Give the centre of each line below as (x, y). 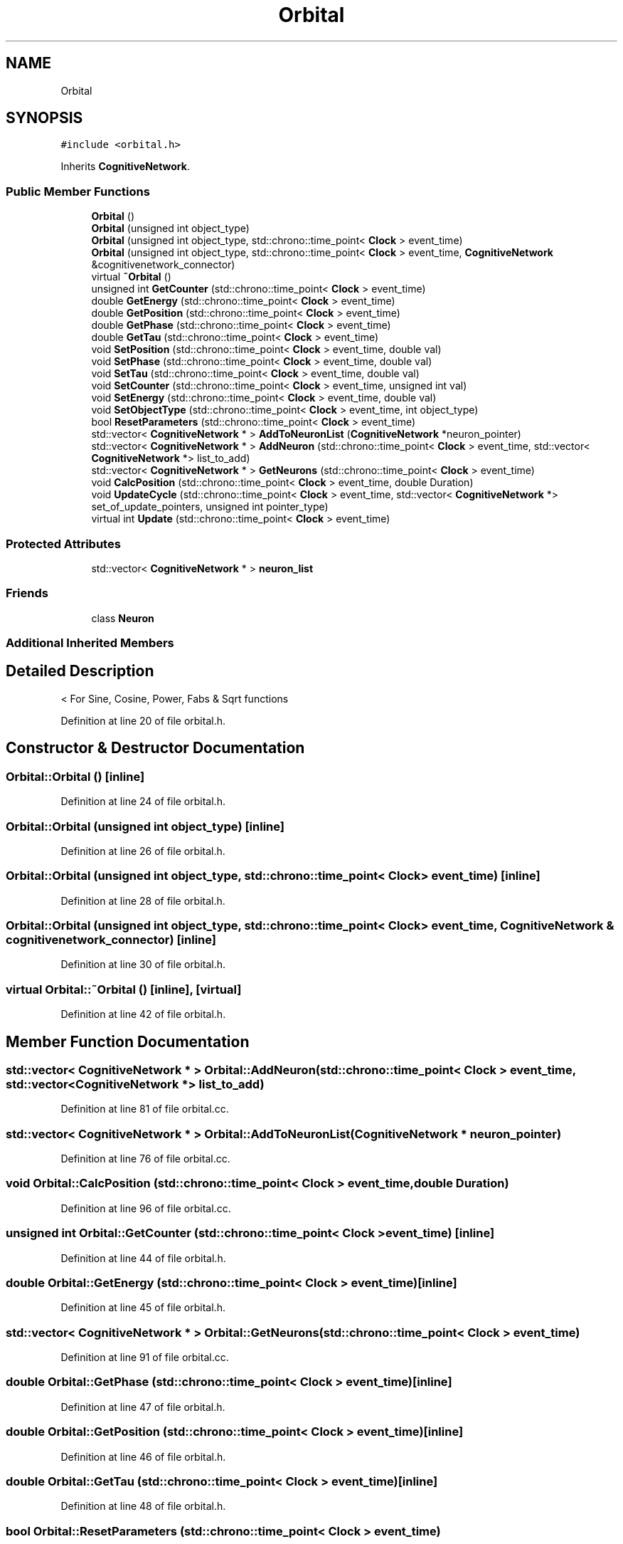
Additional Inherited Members (90, 643)
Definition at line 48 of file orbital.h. (143, 1506)
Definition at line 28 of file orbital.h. (143, 900)
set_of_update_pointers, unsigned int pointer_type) (210, 507)
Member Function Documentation (128, 1041)
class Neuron (123, 618)
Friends (27, 593)
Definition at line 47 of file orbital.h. (143, 1407)
